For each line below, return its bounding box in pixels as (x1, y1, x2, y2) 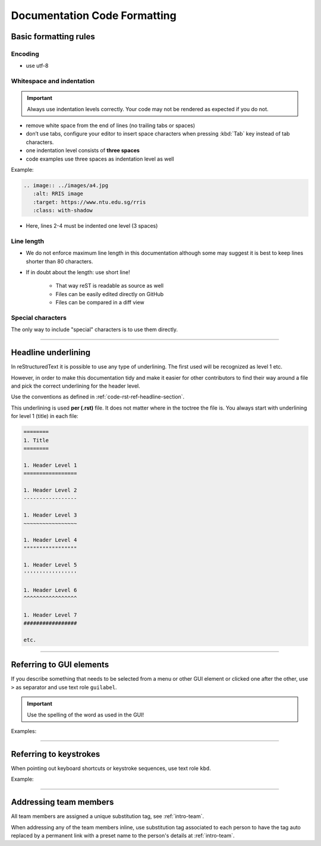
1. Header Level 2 (23, 486, 77, 493)
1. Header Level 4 (23, 537, 77, 543)
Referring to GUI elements (11, 660, 109, 670)
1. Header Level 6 (23, 586, 77, 593)
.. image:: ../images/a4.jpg (23, 182, 109, 188)
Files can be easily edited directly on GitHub (55, 290, 164, 297)
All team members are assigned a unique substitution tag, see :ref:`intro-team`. (11, 813, 204, 820)
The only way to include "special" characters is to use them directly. (11, 326, 178, 333)
